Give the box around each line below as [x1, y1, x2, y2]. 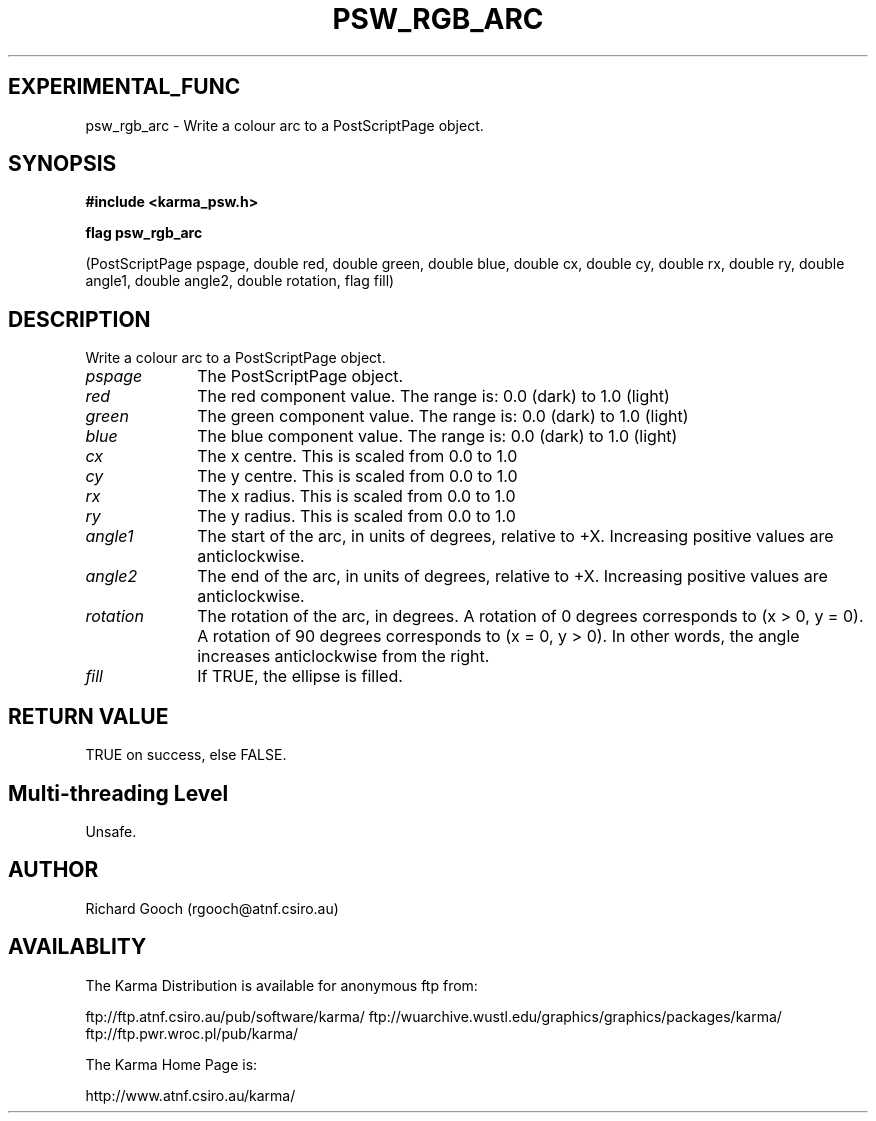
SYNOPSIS [8, 151, 117, 177]
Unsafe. [85, 822, 137, 840]
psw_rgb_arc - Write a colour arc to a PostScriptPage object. [85, 116, 484, 134]
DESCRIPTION [8, 306, 151, 332]
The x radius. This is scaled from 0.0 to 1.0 [197, 486, 516, 507]
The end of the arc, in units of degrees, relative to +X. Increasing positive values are [197, 566, 828, 587]
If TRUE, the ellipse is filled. [197, 666, 403, 687]
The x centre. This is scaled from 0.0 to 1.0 [197, 446, 518, 467]
